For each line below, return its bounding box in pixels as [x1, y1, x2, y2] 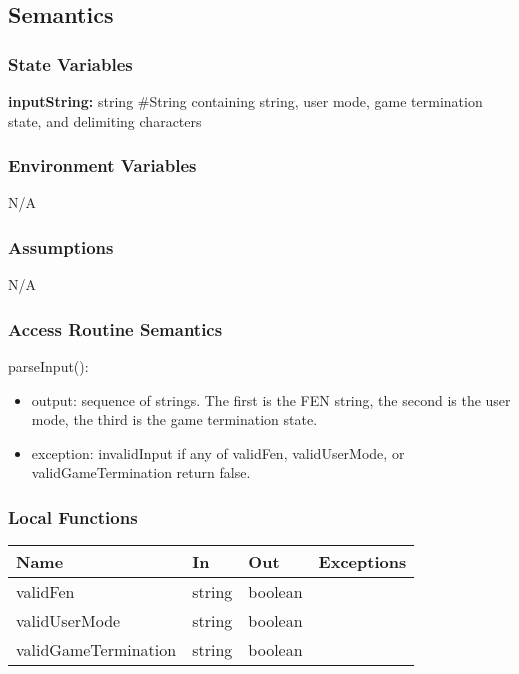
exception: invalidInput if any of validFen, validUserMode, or [31, 442, 405, 463]
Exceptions [318, 550, 407, 574]
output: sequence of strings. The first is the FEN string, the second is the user [31, 389, 511, 410]
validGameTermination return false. [31, 462, 251, 483]
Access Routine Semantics [8, 316, 223, 341]
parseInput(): [8, 356, 89, 377]
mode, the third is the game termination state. [31, 409, 318, 430]
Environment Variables [8, 153, 197, 178]
